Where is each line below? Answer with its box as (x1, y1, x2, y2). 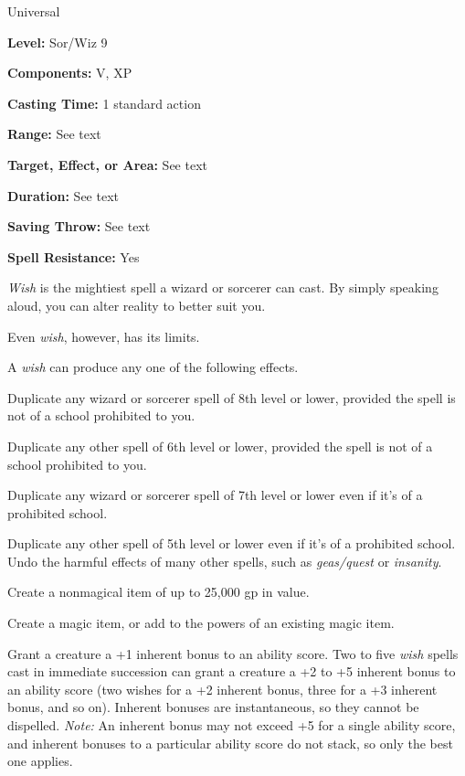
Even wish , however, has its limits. (7, 326, 200, 345)
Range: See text (7, 124, 101, 144)
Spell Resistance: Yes (7, 247, 140, 266)
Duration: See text (7, 186, 119, 205)
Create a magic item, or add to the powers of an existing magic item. (7, 613, 395, 632)
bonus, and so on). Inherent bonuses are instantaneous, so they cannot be (7, 697, 419, 717)
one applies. (7, 751, 73, 771)
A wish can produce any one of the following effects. (7, 357, 299, 377)
